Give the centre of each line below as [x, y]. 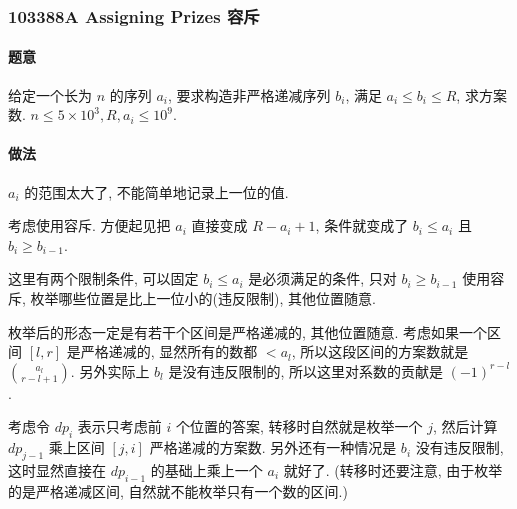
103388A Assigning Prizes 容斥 [134, 15]
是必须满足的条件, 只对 [322, 278]
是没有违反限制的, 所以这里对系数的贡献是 [305, 370]
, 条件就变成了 [362, 225]
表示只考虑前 [119, 426]
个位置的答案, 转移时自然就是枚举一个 [299, 426]
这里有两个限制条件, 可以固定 [103, 278]
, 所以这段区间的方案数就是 [380, 351]
